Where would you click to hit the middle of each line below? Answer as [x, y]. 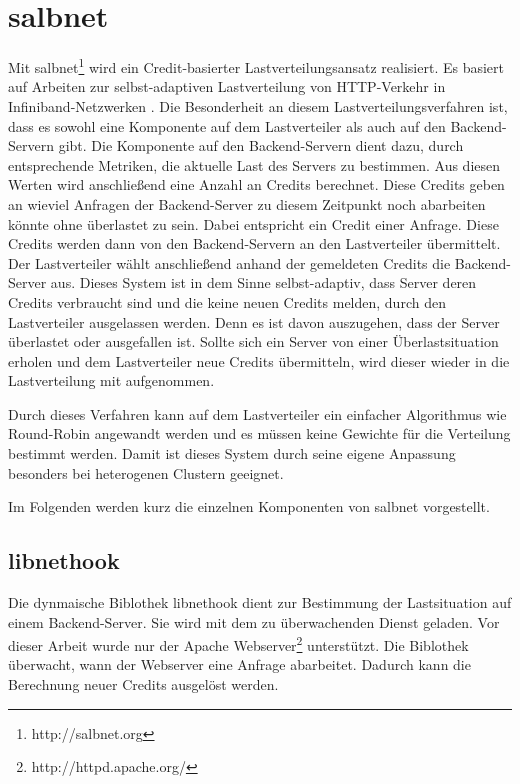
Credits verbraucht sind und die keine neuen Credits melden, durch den [227, 301]
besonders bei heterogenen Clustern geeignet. [146, 472]
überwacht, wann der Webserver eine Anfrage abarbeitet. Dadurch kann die [239, 664]
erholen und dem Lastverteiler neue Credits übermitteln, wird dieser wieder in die [259, 360]
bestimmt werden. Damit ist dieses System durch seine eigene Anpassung [232, 453]
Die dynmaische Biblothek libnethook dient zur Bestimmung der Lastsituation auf [260, 602]
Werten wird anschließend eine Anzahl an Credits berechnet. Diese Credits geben [256, 184]
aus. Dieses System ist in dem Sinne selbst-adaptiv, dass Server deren [263, 282]
